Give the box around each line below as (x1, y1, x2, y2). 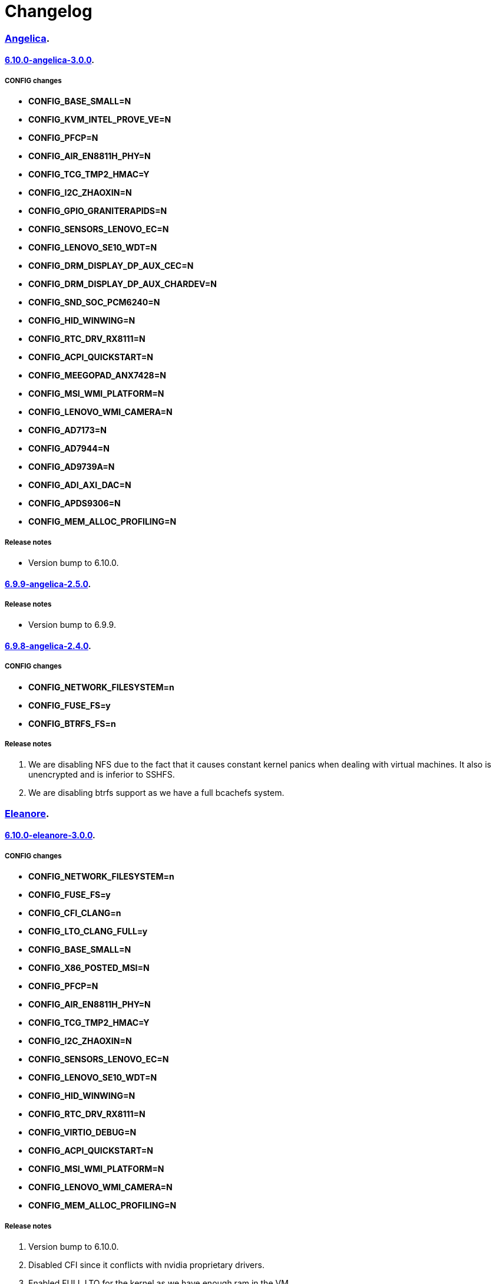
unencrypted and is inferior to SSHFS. (28, 769, 175, 780)
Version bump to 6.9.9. (28, 620, 116, 630)
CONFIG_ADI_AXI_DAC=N (28, 480, 131, 490)
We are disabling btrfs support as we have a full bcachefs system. (28, 788, 285, 798)
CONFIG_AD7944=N (28, 443, 110, 454)
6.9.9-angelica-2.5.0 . (5, 578, 91, 589)
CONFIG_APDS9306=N (28, 498, 121, 509)
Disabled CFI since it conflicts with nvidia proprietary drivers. (28, 1260, 264, 1270)
